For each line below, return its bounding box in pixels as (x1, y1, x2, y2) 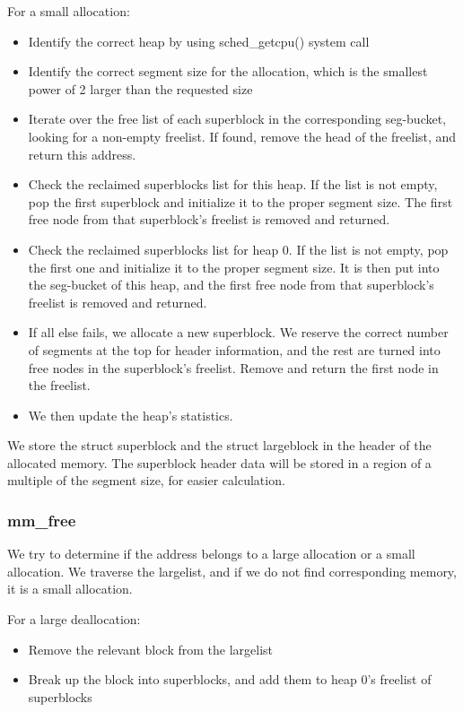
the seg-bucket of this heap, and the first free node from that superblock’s (28, 275, 434, 294)
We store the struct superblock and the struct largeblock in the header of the (7, 436, 432, 455)
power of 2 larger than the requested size (28, 79, 253, 98)
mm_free (7, 508, 76, 531)
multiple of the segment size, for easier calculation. (7, 471, 285, 490)
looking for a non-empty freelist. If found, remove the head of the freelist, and (28, 126, 457, 145)
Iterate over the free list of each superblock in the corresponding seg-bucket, (28, 109, 447, 128)
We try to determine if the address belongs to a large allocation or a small (7, 544, 415, 563)
